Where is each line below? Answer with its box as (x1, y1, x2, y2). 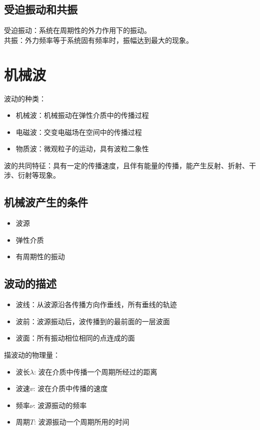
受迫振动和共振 (4, 1, 77, 17)
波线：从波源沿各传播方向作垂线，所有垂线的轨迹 (15, 299, 177, 310)
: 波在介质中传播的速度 (33, 383, 108, 394)
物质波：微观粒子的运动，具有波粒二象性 (15, 143, 149, 154)
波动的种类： (4, 93, 46, 103)
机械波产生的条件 (4, 194, 88, 210)
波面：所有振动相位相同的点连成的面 (15, 333, 135, 343)
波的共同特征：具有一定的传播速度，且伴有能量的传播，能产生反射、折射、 (4, 160, 249, 170)
